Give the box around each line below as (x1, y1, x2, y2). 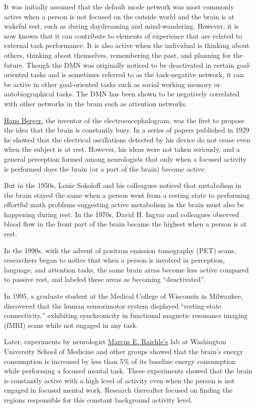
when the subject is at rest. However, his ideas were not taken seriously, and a (4, 144, 240, 154)
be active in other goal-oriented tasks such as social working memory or (4, 79, 220, 89)
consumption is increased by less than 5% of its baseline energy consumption (4, 356, 236, 366)
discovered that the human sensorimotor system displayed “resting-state (4, 300, 221, 311)
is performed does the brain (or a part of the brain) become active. (4, 163, 206, 174)
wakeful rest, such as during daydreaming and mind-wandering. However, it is (4, 21, 239, 31)
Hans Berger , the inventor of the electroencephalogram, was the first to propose (4, 115, 245, 125)
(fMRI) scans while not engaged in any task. (4, 319, 138, 330)
